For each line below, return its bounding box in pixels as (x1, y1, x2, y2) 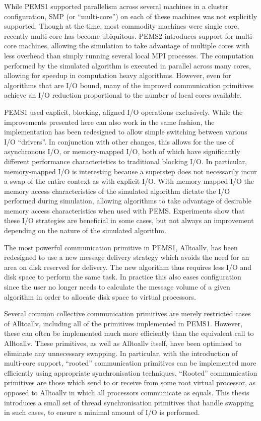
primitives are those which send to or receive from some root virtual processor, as (4, 377, 255, 388)
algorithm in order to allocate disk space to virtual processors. (4, 291, 196, 302)
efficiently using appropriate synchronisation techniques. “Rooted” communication (4, 367, 257, 378)
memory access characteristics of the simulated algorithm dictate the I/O (4, 185, 230, 196)
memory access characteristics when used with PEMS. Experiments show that (4, 205, 245, 216)
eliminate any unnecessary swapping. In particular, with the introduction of (4, 347, 238, 358)
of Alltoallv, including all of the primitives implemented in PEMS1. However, (4, 318, 243, 328)
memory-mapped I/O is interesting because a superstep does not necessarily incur (4, 166, 257, 176)
